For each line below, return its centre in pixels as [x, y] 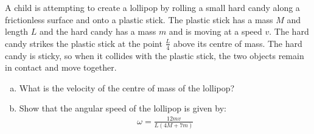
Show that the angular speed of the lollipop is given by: [123, 108]
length [17, 31]
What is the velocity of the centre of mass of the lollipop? [127, 87]
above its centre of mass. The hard [238, 43]
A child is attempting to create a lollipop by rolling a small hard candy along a [152, 7]
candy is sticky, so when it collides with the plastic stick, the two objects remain [155, 55]
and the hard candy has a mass [98, 31]
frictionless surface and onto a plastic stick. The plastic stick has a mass [139, 19]
